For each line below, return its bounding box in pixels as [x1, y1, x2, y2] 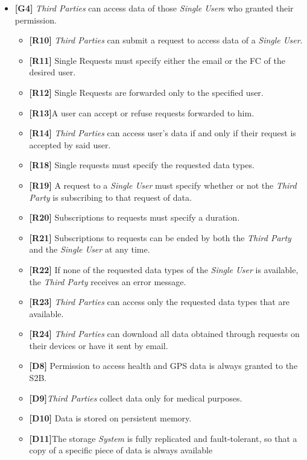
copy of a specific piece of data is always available [29, 444, 213, 456]
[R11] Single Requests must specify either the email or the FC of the [29, 54, 285, 66]
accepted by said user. [29, 138, 111, 151]
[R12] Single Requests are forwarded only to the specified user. [29, 86, 264, 98]
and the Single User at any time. [29, 243, 150, 256]
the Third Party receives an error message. [29, 275, 186, 288]
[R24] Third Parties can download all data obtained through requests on [29, 327, 300, 340]
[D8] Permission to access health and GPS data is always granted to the [29, 359, 298, 372]
